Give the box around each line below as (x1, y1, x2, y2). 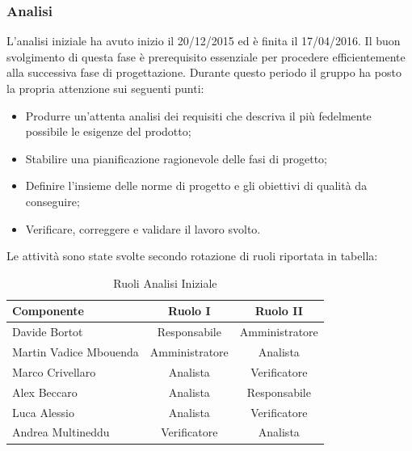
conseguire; (25, 192, 80, 209)
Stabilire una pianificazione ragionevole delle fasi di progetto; (25, 150, 327, 166)
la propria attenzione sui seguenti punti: (6, 80, 204, 96)
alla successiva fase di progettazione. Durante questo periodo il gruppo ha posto (6, 64, 401, 81)
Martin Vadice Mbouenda (12, 344, 139, 360)
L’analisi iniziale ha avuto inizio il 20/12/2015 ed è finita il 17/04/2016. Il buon (6, 32, 401, 49)
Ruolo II (254, 302, 303, 319)
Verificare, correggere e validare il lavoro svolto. (25, 220, 261, 237)
